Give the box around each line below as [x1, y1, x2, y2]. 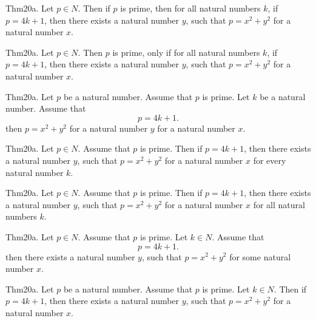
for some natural [229, 250, 291, 263]
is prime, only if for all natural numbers [112, 46, 260, 58]
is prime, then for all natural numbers [120, 2, 261, 14]
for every [253, 154, 286, 166]
